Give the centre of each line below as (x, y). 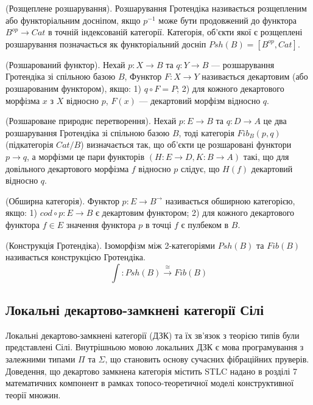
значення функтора (101, 224)
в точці (159, 224)
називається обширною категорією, (230, 200)
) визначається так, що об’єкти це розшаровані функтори (186, 144)
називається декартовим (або (255, 76)
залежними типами (40, 359)
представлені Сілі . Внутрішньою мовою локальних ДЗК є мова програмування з (155, 347)
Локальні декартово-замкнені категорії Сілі (135, 310)
